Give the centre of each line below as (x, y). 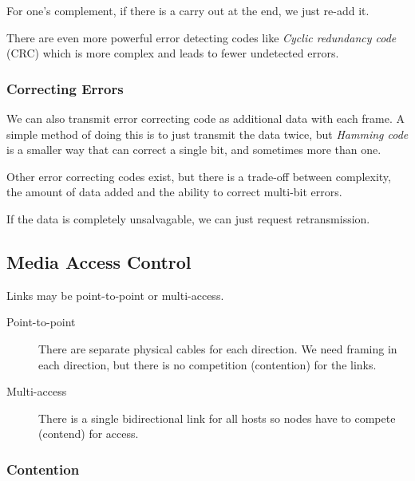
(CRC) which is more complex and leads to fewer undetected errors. (173, 53)
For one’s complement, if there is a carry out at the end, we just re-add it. (188, 10)
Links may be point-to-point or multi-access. (115, 295)
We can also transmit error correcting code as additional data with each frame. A (206, 118)
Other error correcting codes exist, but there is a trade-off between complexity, (199, 176)
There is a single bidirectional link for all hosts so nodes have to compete (217, 418)
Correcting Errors (65, 88)
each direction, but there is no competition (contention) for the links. (207, 364)
